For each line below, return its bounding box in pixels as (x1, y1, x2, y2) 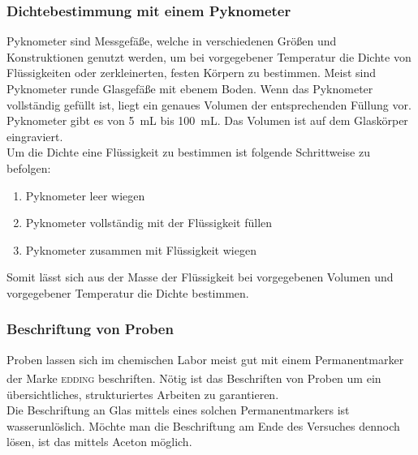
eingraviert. (6, 127, 63, 144)
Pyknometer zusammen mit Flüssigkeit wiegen (25, 241, 256, 258)
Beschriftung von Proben (6, 319, 174, 339)
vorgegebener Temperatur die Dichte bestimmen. (6, 284, 249, 301)
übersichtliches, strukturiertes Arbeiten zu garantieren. (6, 385, 279, 402)
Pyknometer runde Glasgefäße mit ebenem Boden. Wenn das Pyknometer (6, 80, 373, 97)
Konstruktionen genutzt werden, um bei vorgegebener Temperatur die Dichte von (6, 48, 412, 65)
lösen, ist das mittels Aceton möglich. (6, 433, 192, 450)
